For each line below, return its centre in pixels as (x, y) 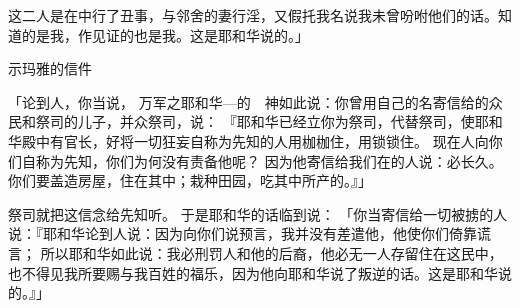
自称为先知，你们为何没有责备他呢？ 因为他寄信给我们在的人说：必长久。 (262, 160)
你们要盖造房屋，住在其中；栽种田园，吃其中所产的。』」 (190, 180)
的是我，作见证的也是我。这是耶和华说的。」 (165, 34)
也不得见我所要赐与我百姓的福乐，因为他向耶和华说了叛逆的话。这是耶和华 (253, 272)
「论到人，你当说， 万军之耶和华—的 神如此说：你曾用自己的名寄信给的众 (255, 101)
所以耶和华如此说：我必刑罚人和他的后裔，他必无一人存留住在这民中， (271, 252)
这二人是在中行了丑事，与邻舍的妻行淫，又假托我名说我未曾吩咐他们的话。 (253, 15)
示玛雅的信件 (50, 68)
